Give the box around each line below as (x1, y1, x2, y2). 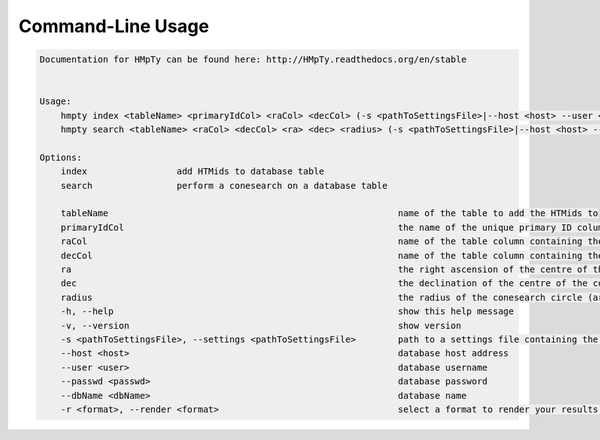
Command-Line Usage (18, 15, 210, 37)
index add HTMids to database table (60, 166, 325, 177)
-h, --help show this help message (60, 306, 515, 317)
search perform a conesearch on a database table (60, 180, 388, 191)
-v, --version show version (60, 320, 462, 331)
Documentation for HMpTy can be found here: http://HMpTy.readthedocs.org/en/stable (39, 54, 467, 65)
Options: (39, 151, 83, 163)
